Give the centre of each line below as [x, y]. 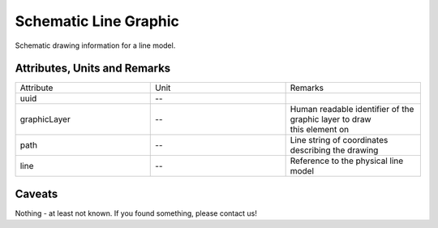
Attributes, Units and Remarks [93, 69]
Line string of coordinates [339, 140]
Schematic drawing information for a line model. [95, 45]
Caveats [36, 194]
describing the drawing [334, 150]
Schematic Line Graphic [97, 21]
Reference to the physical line [347, 161]
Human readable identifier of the [352, 110]
